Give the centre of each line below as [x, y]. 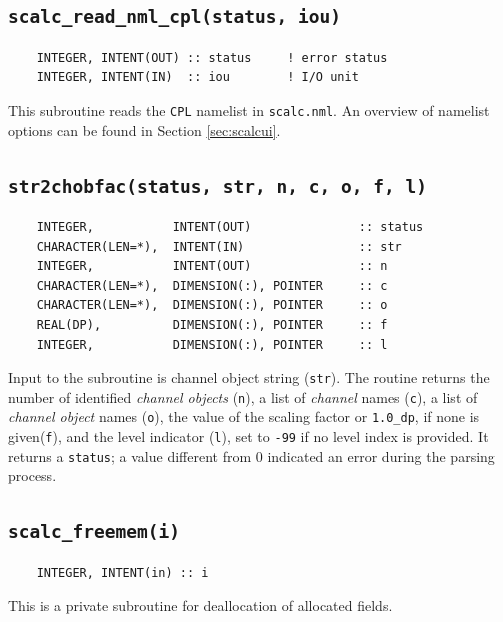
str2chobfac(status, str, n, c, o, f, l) [217, 186]
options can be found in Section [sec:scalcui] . [144, 129]
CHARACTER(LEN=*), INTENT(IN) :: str [219, 246]
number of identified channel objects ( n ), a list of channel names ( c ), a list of [243, 396]
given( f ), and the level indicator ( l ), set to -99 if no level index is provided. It [248, 436]
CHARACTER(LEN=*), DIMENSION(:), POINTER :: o [212, 305]
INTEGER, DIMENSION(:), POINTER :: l [212, 344]
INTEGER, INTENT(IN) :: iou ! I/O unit [197, 77]
